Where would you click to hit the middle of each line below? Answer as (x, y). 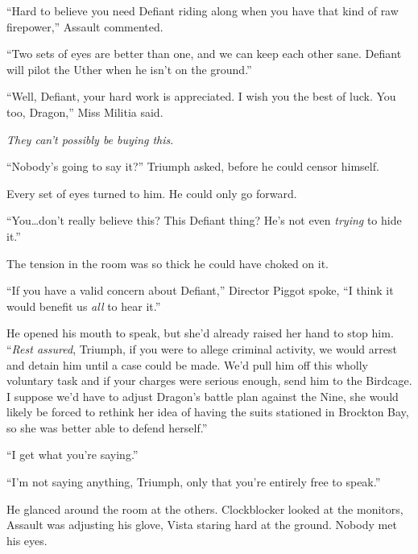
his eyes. (27, 540)
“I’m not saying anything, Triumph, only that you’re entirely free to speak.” (194, 482)
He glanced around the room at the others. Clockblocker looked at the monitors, (205, 509)
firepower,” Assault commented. (85, 26)
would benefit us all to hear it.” (84, 306)
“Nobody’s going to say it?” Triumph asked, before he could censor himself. (193, 166)
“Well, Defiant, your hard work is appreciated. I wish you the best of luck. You (201, 96)
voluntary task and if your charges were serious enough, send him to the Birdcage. (209, 380)
